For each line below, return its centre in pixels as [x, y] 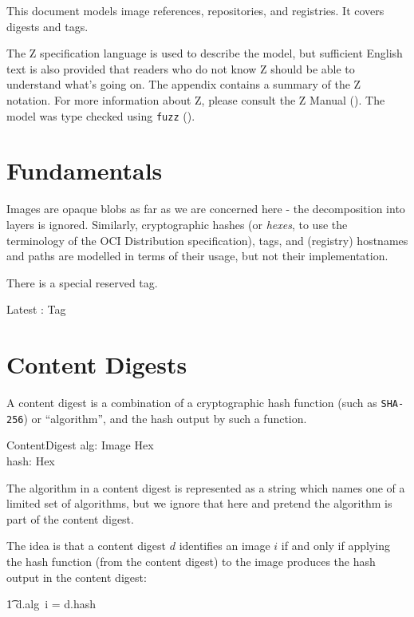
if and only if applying [335, 546]
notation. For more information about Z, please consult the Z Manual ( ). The [196, 99]
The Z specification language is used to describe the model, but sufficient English [205, 53]
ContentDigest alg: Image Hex [80, 445]
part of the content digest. [70, 518]
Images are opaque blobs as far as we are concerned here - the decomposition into [206, 209]
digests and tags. [47, 26]
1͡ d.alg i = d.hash [51, 604]
